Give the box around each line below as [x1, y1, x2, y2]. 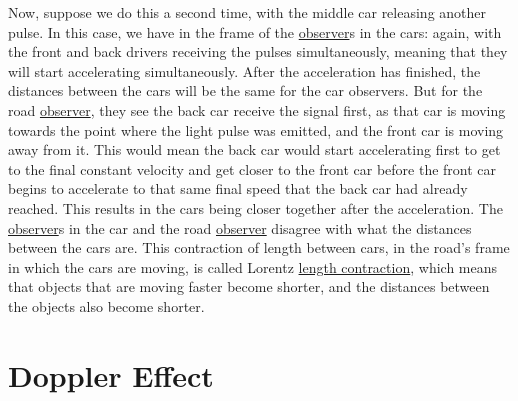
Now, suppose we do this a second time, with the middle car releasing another [8, 2, 487, 22]
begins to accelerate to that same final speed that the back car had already [8, 178, 468, 199]
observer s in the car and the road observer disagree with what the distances [8, 217, 472, 238]
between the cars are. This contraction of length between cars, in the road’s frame [8, 237, 510, 258]
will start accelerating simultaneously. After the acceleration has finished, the [8, 60, 481, 81]
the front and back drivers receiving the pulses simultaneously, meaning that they [8, 41, 508, 62]
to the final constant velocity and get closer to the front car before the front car [8, 158, 497, 179]
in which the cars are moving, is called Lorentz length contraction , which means [8, 256, 498, 277]
